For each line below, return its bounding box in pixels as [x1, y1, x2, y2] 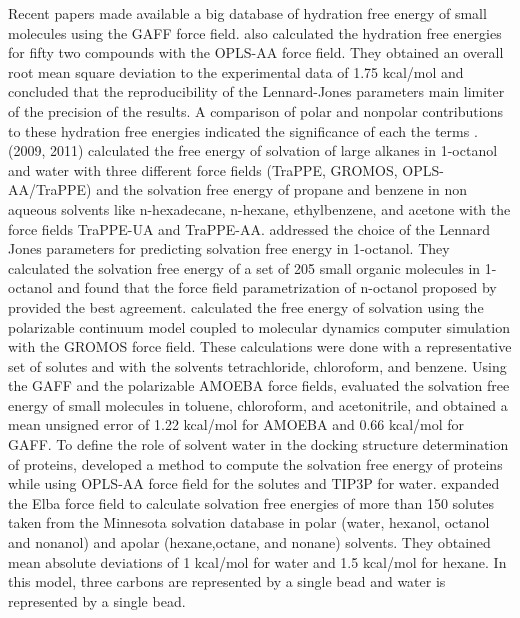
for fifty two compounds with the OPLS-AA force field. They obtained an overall [8, 42, 504, 63]
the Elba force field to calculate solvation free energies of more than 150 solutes [8, 492, 494, 513]
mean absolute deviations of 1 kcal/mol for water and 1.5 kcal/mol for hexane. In [8, 551, 507, 572]
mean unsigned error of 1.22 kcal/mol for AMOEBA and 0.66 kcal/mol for [8, 414, 465, 435]
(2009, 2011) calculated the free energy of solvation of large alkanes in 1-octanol [8, 140, 498, 161]
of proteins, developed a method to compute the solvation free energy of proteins [8, 453, 503, 474]
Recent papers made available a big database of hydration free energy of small [8, 3, 487, 23]
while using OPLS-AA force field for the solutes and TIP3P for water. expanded [8, 473, 500, 494]
